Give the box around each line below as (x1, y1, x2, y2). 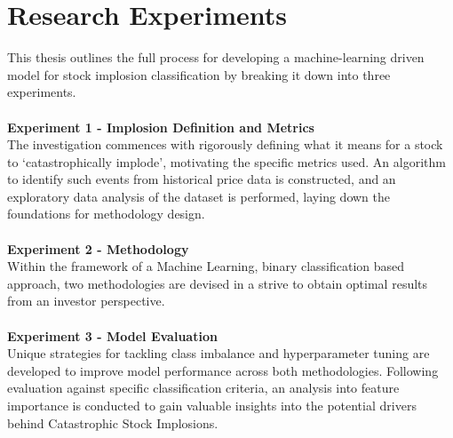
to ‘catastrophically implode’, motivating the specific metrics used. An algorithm (7, 152, 446, 171)
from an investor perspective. (7, 291, 165, 310)
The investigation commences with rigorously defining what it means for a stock (7, 135, 443, 154)
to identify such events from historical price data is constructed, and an (7, 170, 396, 188)
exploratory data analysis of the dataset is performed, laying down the (7, 187, 390, 205)
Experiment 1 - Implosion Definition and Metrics (7, 117, 314, 136)
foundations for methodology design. (7, 204, 205, 223)
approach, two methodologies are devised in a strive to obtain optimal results (7, 274, 428, 292)
